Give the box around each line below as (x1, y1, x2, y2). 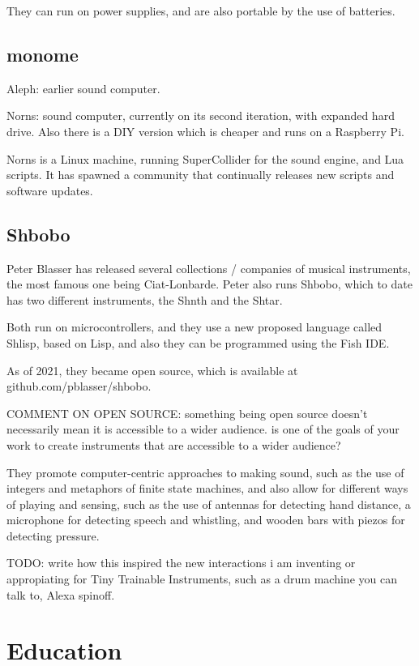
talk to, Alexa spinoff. (6, 586, 115, 603)
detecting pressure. (6, 527, 100, 544)
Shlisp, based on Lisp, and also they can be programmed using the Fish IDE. (6, 334, 390, 351)
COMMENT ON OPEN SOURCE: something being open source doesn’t (6, 404, 368, 421)
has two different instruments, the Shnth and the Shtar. (6, 291, 283, 308)
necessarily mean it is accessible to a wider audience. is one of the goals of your (6, 421, 400, 438)
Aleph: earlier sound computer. (6, 79, 160, 96)
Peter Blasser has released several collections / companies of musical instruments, (6, 259, 411, 276)
